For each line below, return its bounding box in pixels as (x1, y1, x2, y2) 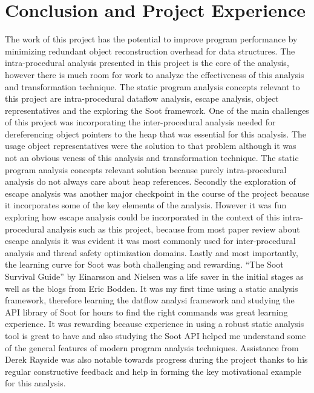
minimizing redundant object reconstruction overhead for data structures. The (5, 44, 295, 57)
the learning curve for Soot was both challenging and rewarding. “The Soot (5, 258, 284, 271)
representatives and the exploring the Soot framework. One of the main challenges (5, 104, 309, 116)
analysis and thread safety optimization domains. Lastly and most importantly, (5, 246, 298, 259)
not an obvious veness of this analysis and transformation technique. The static (5, 151, 299, 164)
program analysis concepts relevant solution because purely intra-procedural (5, 163, 287, 176)
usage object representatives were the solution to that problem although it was (5, 139, 296, 152)
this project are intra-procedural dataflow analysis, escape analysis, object (5, 92, 279, 105)
